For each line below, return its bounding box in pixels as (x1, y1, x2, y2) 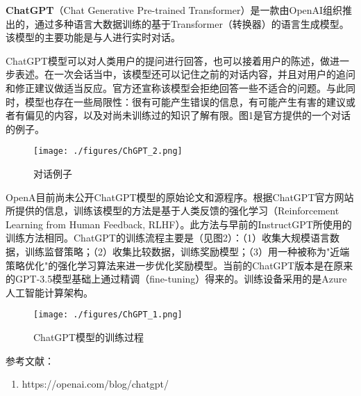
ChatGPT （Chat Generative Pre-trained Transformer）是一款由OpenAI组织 (6, 3, 343, 17)
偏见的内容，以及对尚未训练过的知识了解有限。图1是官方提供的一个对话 (24, 108, 351, 122)
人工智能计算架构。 (6, 285, 93, 299)
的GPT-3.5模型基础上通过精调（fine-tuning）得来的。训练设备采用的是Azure (6, 271, 347, 286)
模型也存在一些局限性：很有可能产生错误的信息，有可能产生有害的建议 (24, 94, 346, 109)
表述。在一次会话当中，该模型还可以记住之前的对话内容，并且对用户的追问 (15, 67, 355, 81)
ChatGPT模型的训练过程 (33, 330, 144, 344)
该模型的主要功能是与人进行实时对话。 (6, 30, 180, 45)
